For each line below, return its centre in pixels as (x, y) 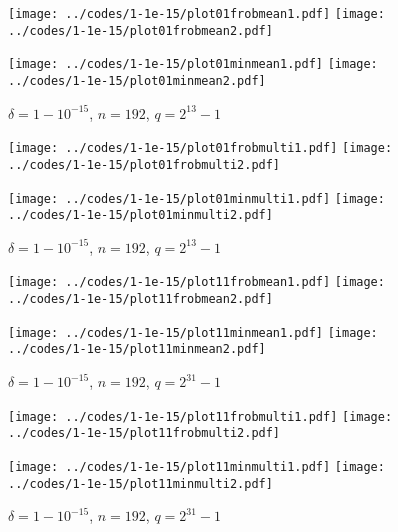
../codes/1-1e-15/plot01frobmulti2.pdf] (144, 164)
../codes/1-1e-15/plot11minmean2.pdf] (137, 349)
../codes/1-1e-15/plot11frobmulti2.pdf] (144, 433)
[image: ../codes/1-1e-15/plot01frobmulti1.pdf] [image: (200, 148)
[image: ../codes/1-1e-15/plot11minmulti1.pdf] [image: (196, 466)
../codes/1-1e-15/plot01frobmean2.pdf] (140, 30)
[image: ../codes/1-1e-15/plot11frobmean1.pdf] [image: (196, 282)
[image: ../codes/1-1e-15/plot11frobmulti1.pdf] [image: (200, 416)
